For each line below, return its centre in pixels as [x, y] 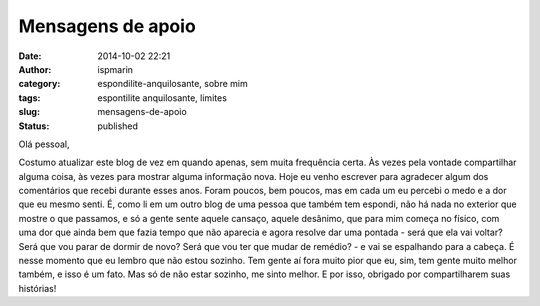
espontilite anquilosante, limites [162, 97]
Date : [30, 56]
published [118, 126]
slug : [29, 112]
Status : [34, 126]
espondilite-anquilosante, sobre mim [173, 84]
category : [39, 84]
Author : [35, 69]
